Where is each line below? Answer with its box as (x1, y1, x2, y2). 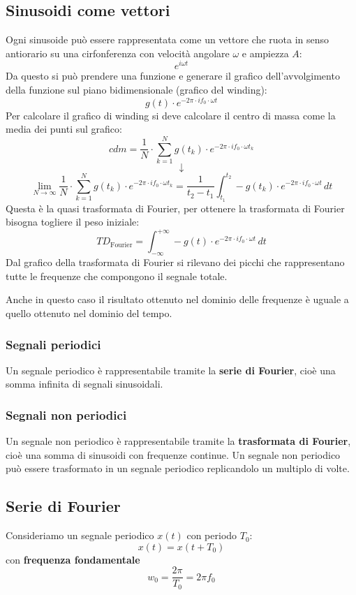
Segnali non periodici (6, 406, 127, 423)
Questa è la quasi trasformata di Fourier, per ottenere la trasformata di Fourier (6, 200, 345, 215)
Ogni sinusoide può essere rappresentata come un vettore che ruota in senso (6, 32, 329, 47)
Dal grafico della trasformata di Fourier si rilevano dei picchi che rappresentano (6, 255, 345, 270)
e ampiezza (242, 45, 289, 60)
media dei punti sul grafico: (6, 122, 122, 136)
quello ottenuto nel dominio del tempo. (6, 306, 172, 321)
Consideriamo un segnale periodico (6, 528, 154, 543)
